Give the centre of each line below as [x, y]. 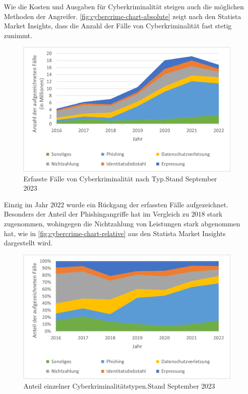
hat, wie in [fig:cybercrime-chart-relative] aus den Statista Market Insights [115, 233]
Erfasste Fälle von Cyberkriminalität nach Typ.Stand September [120, 178]
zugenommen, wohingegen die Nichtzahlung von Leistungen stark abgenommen [122, 223]
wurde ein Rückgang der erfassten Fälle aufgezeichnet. [147, 204]
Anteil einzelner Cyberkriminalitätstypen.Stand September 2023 [119, 386]
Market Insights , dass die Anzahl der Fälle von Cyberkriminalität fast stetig [118, 26]
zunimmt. [18, 35]
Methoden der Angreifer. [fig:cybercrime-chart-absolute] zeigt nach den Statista [123, 16]
